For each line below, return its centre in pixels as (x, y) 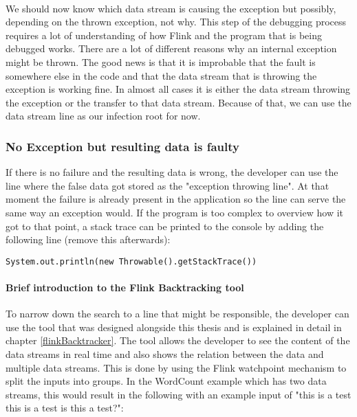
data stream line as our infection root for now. (103, 116)
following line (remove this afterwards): (88, 239)
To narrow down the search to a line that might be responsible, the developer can (177, 314)
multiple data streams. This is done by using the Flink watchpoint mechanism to (176, 367)
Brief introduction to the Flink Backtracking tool (125, 287)
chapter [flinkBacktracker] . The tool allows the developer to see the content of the (178, 340)
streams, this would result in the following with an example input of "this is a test (178, 394)
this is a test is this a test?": (65, 408)
